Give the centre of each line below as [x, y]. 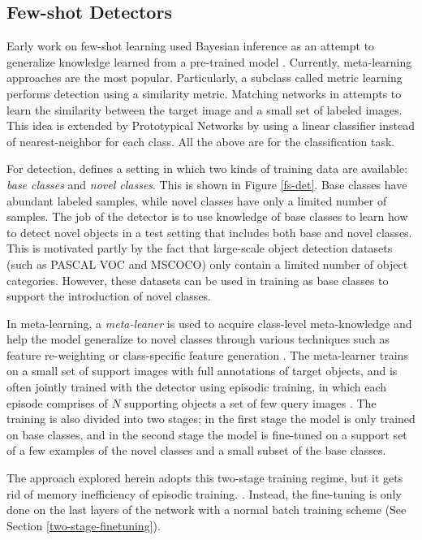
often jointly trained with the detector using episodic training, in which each [197, 387]
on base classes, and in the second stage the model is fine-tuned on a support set [207, 434]
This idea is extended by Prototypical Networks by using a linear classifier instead [211, 125]
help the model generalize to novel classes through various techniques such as [198, 339]
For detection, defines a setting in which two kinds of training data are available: [207, 168]
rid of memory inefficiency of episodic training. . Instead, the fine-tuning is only [204, 493]
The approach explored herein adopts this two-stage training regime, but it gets [205, 478]
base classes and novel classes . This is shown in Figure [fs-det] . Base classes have [207, 184]
